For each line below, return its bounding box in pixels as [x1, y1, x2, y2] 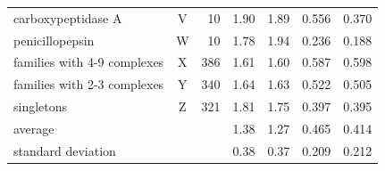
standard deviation [13, 141, 116, 159]
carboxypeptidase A [13, 8, 122, 27]
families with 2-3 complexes [13, 75, 164, 94]
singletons [13, 97, 68, 116]
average [13, 118, 54, 137]
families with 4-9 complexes [13, 53, 164, 71]
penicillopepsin [13, 30, 95, 49]
